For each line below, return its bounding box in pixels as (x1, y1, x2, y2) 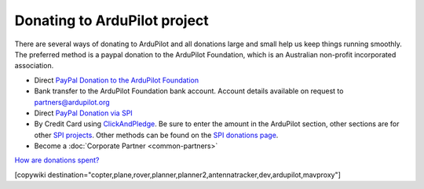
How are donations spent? (14, 155, 100, 165)
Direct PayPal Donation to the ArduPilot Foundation (34, 75, 199, 85)
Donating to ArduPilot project (14, 12, 210, 29)
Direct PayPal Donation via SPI (34, 108, 133, 118)
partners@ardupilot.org (34, 97, 110, 107)
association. (14, 61, 54, 71)
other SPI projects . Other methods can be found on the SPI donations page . (34, 130, 279, 140)
